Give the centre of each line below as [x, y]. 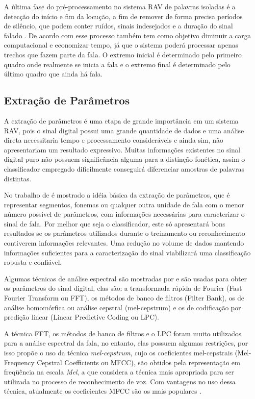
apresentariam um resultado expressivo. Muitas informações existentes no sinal [122, 149]
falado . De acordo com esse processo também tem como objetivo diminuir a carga [127, 35]
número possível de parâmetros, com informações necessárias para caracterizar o [124, 214]
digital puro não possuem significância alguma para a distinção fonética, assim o [125, 159]
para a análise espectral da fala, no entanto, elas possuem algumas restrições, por [126, 343]
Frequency [19, 362]
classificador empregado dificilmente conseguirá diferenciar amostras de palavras [124, 168]
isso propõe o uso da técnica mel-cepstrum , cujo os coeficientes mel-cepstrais [118, 353]
